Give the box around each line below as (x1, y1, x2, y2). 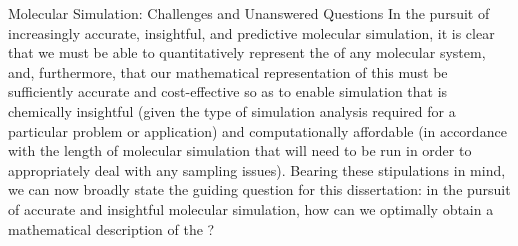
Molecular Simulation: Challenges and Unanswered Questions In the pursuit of (8, 3, 490, 23)
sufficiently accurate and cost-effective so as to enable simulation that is (8, 81, 448, 102)
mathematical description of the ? (8, 218, 215, 239)
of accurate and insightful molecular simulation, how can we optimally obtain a (8, 198, 494, 219)
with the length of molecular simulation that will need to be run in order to (8, 140, 472, 161)
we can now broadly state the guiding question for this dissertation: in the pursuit (8, 179, 511, 200)
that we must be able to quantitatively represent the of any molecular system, (8, 42, 486, 63)
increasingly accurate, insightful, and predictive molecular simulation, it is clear (8, 22, 495, 43)
